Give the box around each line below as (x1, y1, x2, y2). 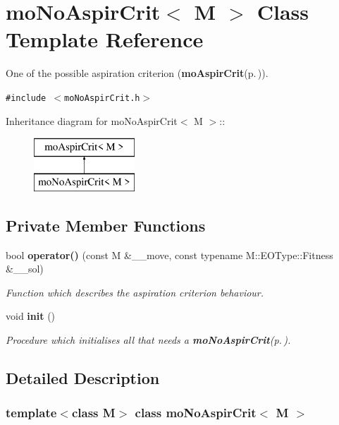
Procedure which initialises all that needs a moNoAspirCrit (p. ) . (6, 332, 291, 347)
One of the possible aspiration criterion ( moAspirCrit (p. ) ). (6, 66, 269, 80)
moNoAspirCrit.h (64, 92, 140, 103)
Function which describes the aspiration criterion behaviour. (6, 285, 264, 299)
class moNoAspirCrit (135, 404, 257, 421)
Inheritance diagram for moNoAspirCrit (6, 113, 178, 128)
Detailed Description (6, 366, 160, 388)
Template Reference (6, 25, 204, 54)
